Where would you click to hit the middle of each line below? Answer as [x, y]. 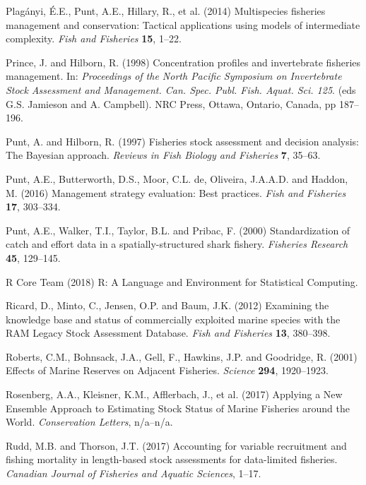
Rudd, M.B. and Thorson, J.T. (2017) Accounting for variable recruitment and [176, 445]
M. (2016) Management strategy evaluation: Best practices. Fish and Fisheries [176, 192]
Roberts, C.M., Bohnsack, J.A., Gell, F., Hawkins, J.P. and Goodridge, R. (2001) [182, 356]
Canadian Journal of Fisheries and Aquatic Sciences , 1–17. [134, 473]
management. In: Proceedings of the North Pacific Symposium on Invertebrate [174, 76]
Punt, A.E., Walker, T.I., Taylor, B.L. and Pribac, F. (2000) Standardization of [178, 230]
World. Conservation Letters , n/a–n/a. [89, 422]
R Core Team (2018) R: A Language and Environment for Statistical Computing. [182, 281]
